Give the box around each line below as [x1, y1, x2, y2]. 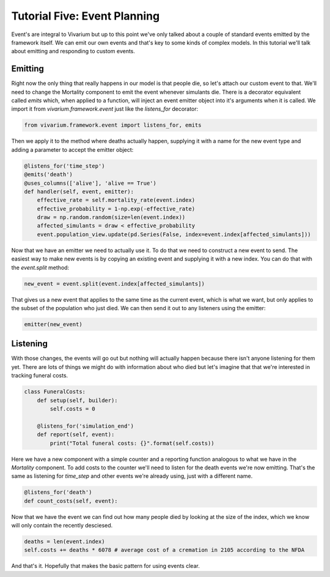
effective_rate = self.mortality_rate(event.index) [37, 196, 196, 204]
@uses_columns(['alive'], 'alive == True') [24, 179, 157, 187]
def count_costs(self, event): [24, 497, 119, 504]
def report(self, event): [37, 431, 115, 438]
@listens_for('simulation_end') [37, 422, 134, 430]
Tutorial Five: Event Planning [11, 9, 160, 23]
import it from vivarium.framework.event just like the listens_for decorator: [11, 105, 199, 113]
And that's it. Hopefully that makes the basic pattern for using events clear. [11, 562, 200, 570]
